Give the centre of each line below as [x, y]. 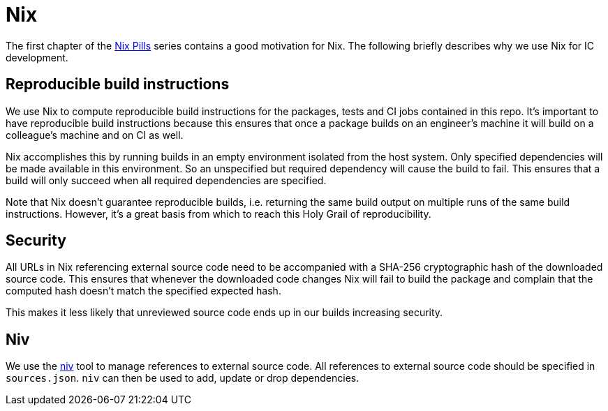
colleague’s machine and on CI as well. [95, 135]
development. [37, 57]
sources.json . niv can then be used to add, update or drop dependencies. [183, 378]
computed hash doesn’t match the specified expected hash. [143, 291]
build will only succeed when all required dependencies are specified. [166, 180]
